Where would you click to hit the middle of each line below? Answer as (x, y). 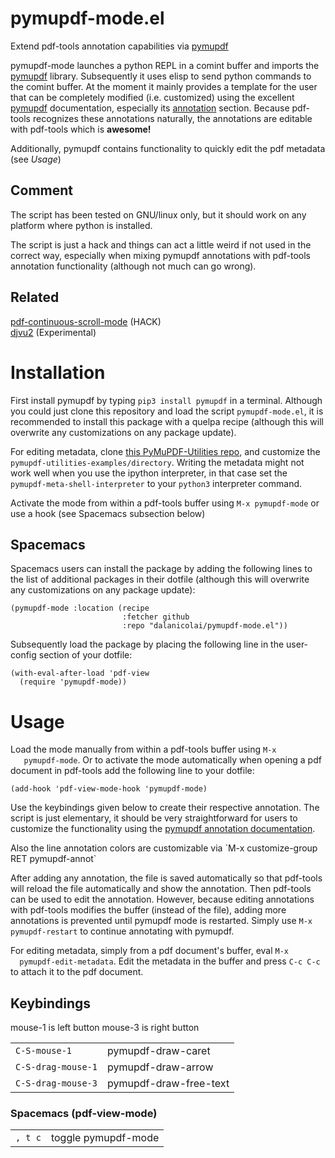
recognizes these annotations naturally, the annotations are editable (172, 118)
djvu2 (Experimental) (53, 332)
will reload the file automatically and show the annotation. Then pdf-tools (161, 889)
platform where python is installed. (81, 225)
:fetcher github (155, 617)
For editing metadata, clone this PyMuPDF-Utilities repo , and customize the (165, 451)
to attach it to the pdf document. (77, 972)
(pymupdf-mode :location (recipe (80, 608)
